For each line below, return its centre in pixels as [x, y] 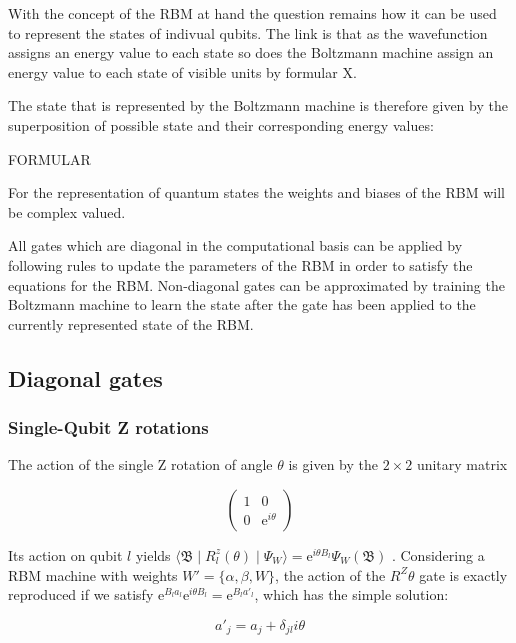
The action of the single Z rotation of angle [140, 464]
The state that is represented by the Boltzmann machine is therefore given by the [258, 105]
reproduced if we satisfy [81, 594]
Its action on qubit [65, 554]
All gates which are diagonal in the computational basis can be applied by [235, 245]
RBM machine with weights [93, 574]
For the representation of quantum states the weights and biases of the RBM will [256, 192]
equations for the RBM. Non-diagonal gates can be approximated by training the [256, 284]
